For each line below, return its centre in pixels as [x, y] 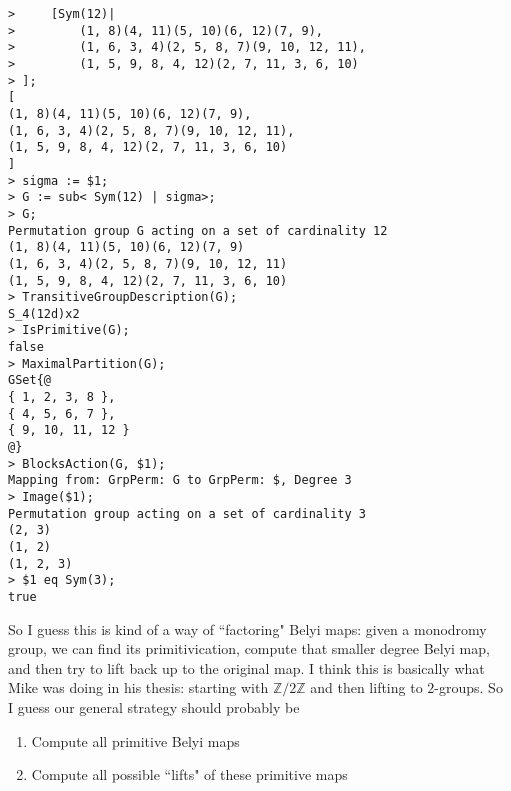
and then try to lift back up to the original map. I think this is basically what [246, 667]
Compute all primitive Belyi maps [135, 740]
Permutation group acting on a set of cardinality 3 [187, 513]
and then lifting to [366, 687]
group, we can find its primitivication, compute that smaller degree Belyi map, [249, 648]
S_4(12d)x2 [44, 313]
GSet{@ [29, 380]
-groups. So [468, 687]
